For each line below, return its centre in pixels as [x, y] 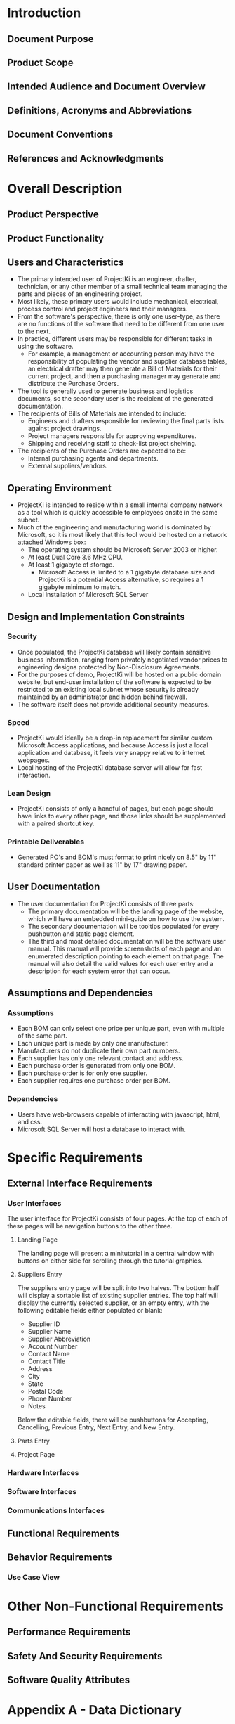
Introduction [44, 13]
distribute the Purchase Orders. [73, 384]
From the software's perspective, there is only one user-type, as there [119, 316]
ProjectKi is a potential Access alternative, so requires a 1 [121, 580]
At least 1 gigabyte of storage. [71, 565]
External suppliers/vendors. [68, 466]
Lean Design [29, 794]
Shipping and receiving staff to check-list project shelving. [112, 444]
